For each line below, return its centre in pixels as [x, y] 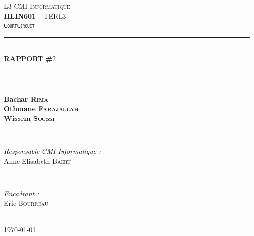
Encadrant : [21, 193]
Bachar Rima [26, 99]
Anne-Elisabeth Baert [38, 160]
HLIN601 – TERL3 [35, 15]
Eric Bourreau [26, 203]
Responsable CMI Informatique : [53, 151]
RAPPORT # [28, 59]
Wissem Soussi [29, 118]
